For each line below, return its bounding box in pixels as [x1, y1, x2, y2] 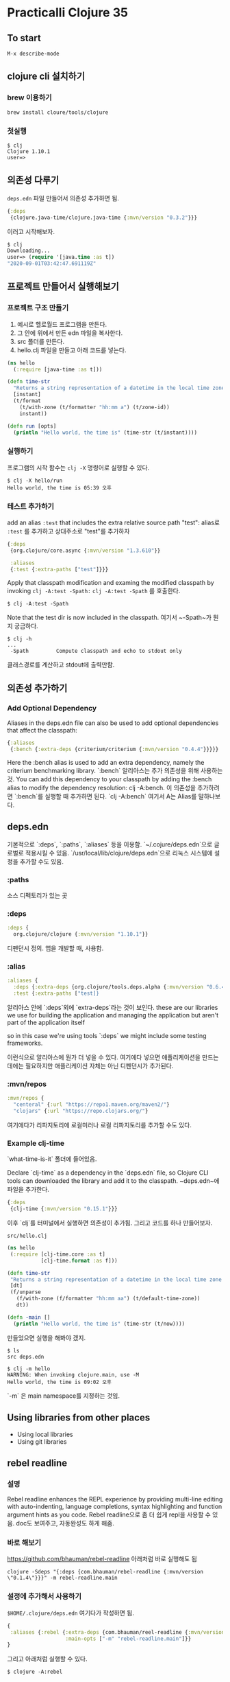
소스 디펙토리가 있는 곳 [7, 891, 68, 900]
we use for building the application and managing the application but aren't [7, 1011, 219, 1019]
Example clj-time [7, 1138, 65, 1148]
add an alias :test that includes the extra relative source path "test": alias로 [7, 518, 220, 527]
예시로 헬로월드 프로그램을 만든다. [16, 320, 107, 328]
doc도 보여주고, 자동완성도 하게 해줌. [16, 1519, 114, 1528]
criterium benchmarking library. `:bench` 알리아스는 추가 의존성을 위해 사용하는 [7, 767, 223, 775]
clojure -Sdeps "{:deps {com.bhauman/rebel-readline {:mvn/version [7, 1569, 204, 1576]
